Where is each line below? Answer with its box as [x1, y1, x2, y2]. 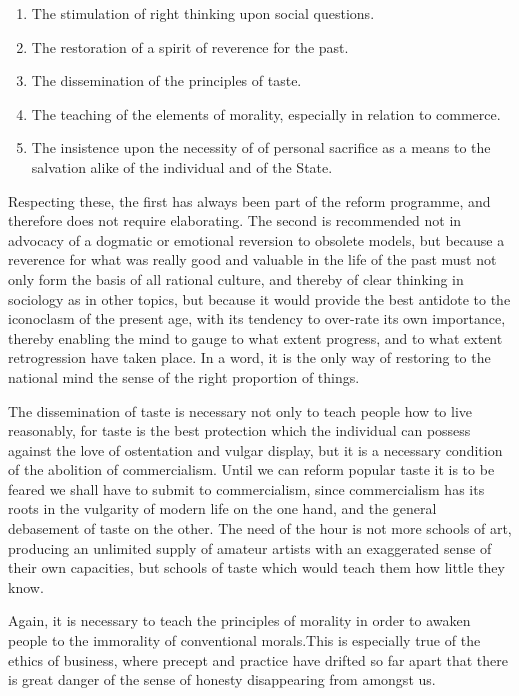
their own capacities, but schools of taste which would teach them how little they [8, 557, 505, 578]
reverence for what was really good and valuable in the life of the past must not [8, 249, 497, 270]
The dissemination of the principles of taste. [31, 70, 302, 91]
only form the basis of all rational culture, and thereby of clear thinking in [8, 268, 464, 289]
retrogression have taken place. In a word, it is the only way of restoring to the [8, 347, 491, 368]
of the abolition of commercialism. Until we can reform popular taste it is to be [8, 459, 495, 480]
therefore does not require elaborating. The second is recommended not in [8, 210, 462, 231]
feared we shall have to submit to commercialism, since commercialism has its [8, 478, 485, 499]
